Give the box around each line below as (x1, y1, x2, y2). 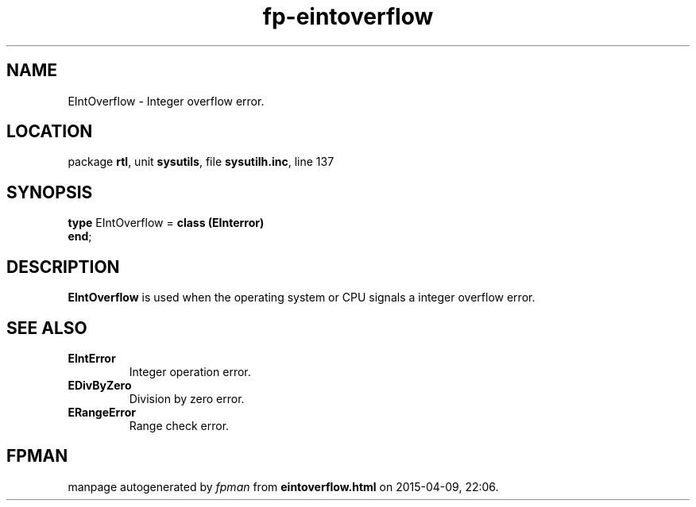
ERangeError (68, 405, 137, 419)
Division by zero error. (129, 391, 245, 405)
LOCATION (6, 121, 93, 142)
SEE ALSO (6, 317, 87, 338)
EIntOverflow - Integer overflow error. (68, 94, 265, 108)
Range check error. (129, 418, 230, 432)
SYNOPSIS (6, 182, 93, 202)
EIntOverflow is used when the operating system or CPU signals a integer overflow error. (68, 290, 536, 305)
